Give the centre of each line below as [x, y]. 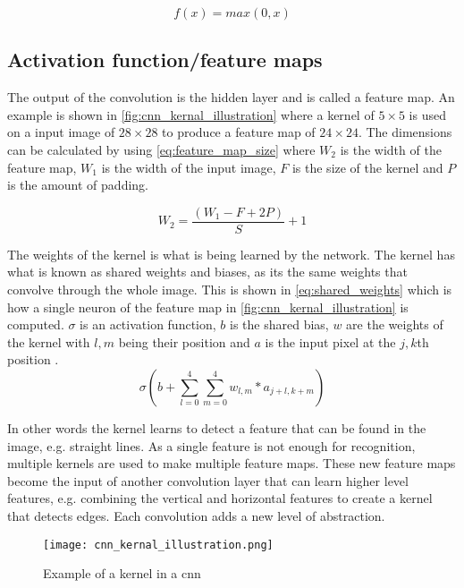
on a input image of [61, 132]
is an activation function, [148, 324]
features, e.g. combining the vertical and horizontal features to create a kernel [220, 498]
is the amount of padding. [78, 185]
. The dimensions [405, 132]
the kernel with [49, 341]
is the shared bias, [279, 324]
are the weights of [395, 324]
